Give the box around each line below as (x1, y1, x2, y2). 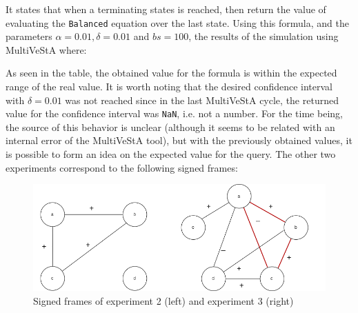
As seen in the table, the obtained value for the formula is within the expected (6, 65, 337, 80)
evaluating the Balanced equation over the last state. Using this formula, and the (6, 15, 349, 30)
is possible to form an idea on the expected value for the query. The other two (6, 147, 336, 161)
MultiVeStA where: (6, 42, 87, 57)
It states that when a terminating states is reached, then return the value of (6, 2, 326, 16)
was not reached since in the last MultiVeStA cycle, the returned (65, 92, 339, 107)
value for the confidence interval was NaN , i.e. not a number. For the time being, (6, 106, 343, 121)
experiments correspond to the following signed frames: (6, 160, 238, 174)
